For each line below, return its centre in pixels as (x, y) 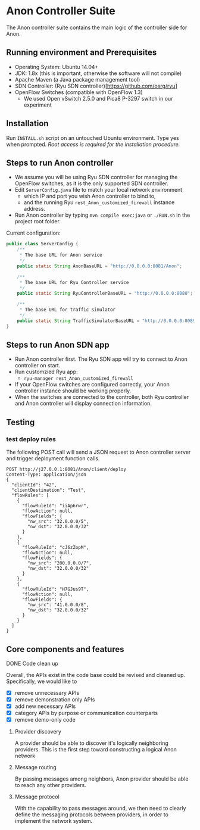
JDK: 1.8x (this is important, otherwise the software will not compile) (98, 73)
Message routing (35, 767)
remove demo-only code (45, 720)
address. (35, 209)
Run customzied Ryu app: (46, 372)
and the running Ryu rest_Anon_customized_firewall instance (99, 202)
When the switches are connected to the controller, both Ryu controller (102, 397)
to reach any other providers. (50, 785)
